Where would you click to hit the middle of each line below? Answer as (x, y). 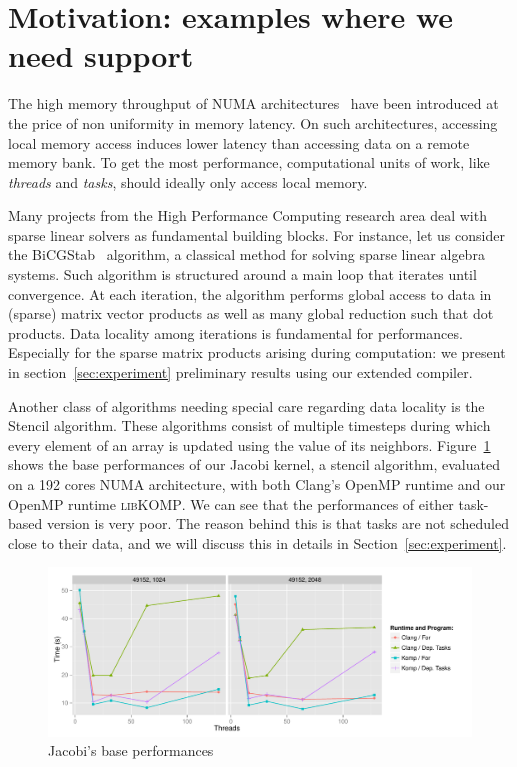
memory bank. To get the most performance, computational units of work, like (249, 162)
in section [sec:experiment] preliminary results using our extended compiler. (240, 372)
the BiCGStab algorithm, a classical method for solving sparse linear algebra (246, 254)
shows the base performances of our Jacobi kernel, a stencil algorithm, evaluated (254, 464)
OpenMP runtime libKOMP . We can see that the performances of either (231, 503)
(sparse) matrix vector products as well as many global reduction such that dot (251, 313)
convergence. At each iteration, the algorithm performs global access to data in (250, 293)
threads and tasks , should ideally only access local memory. (188, 181)
